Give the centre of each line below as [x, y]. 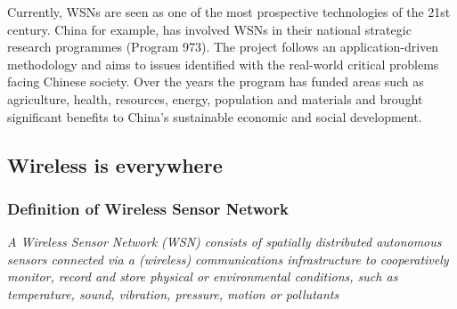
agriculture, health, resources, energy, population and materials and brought [215, 98]
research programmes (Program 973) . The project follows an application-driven [223, 47]
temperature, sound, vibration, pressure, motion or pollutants [173, 293]
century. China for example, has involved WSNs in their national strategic [209, 29]
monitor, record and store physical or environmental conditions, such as [203, 276]
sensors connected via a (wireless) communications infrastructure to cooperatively [228, 259]
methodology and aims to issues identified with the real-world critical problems [223, 64]
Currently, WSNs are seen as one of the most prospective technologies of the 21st [229, 12]
